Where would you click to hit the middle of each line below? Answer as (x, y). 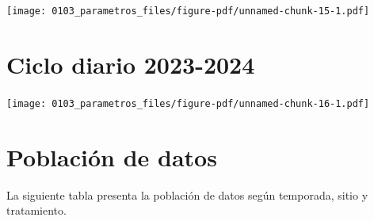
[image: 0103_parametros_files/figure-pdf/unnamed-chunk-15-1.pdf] (188, 11)
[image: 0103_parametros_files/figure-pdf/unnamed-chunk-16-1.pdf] (188, 103)
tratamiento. (36, 210)
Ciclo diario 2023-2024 (131, 64)
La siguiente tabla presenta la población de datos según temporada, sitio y (187, 194)
